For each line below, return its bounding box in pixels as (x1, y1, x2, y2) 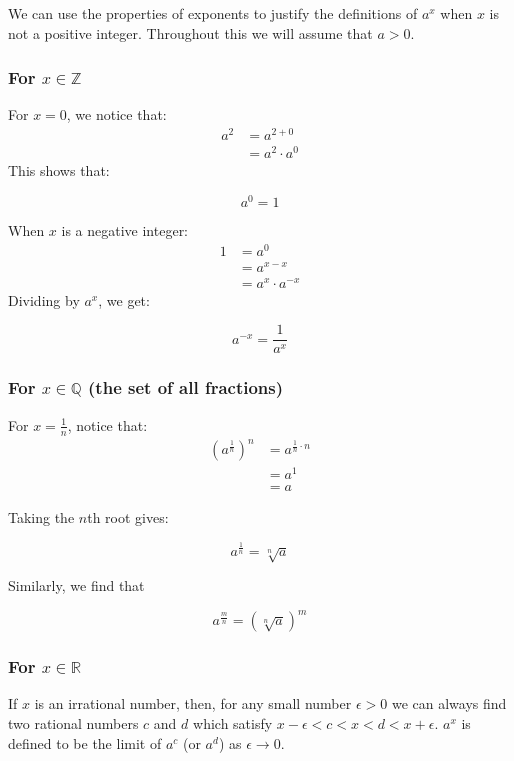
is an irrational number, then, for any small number (34, 693, 352, 714)
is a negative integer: (61, 219, 189, 240)
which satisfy (193, 713, 273, 734)
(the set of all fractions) (88, 375, 284, 400)
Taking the (8, 507, 75, 528)
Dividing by (8, 289, 80, 310)
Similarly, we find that (8, 575, 145, 596)
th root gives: (87, 507, 169, 528)
